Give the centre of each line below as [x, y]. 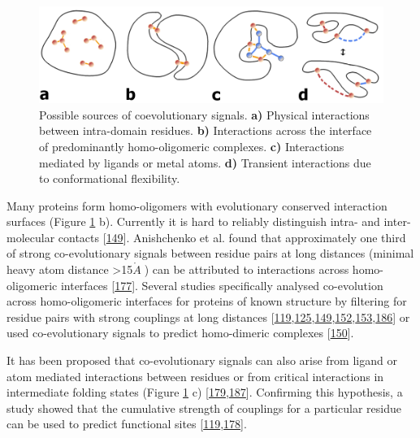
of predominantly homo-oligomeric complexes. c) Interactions [192, 146]
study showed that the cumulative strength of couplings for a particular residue [204, 408]
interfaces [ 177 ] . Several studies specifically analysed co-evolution [222, 285]
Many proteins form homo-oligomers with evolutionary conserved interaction [197, 205]
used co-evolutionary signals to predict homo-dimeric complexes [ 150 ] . [180, 333]
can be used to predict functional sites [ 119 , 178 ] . [127, 424]
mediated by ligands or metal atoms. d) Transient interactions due [205, 162]
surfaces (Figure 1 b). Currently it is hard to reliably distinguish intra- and [193, 221]
